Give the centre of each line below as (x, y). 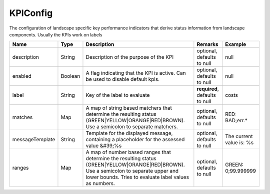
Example (236, 44)
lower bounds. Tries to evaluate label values (137, 177)
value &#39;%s (104, 146)
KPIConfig (31, 13)
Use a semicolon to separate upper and (132, 171)
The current (239, 136)
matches (22, 117)
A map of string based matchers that (129, 108)
